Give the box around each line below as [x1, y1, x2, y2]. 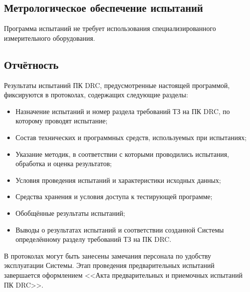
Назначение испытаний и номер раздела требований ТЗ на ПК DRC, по [15, 106, 230, 116]
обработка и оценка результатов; [15, 158, 112, 169]
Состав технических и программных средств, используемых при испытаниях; [15, 132, 247, 142]
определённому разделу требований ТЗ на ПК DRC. [15, 234, 172, 244]
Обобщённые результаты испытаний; [15, 207, 125, 218]
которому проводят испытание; [15, 116, 108, 126]
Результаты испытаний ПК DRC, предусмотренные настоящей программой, [4, 80, 230, 90]
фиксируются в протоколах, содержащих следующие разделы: [4, 89, 188, 100]
